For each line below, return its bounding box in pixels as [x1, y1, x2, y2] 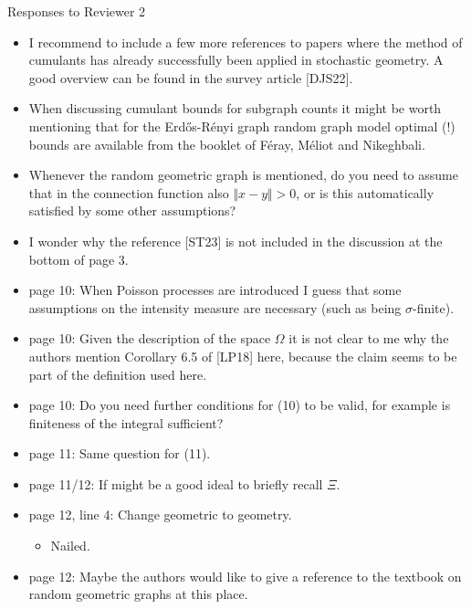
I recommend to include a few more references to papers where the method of [28, 32, 463, 51]
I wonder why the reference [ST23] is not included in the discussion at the [28, 231, 443, 250]
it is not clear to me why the [288, 329, 449, 348]
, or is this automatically [296, 183, 434, 202]
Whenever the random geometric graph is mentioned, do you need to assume [28, 165, 458, 184]
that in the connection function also [28, 183, 229, 202]
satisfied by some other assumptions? [28, 201, 236, 220]
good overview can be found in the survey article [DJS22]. [28, 68, 353, 87]
